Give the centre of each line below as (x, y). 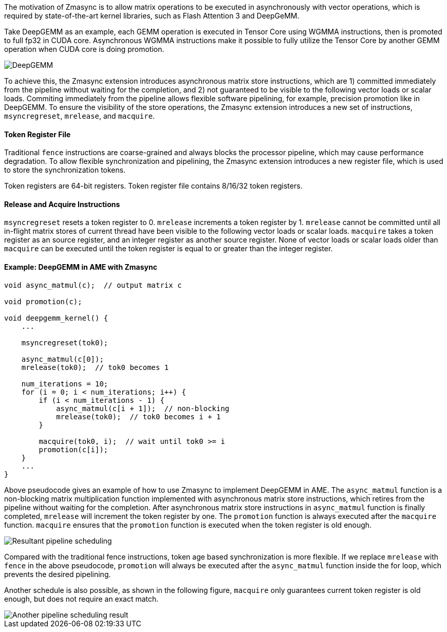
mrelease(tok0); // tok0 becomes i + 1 (138, 416)
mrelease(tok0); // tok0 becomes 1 (95, 367)
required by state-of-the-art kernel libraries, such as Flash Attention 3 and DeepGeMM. (152, 16)
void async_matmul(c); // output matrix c (93, 285)
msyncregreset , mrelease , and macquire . (80, 116)
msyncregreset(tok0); (65, 342)
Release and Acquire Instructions (62, 204)
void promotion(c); (43, 301)
